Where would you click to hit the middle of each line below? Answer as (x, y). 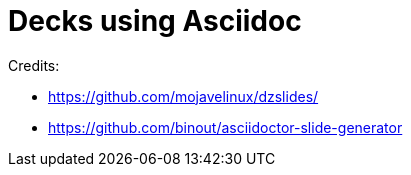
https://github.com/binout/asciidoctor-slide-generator (225, 127)
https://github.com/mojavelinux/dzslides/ (183, 96)
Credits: (34, 65)
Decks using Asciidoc (155, 21)
